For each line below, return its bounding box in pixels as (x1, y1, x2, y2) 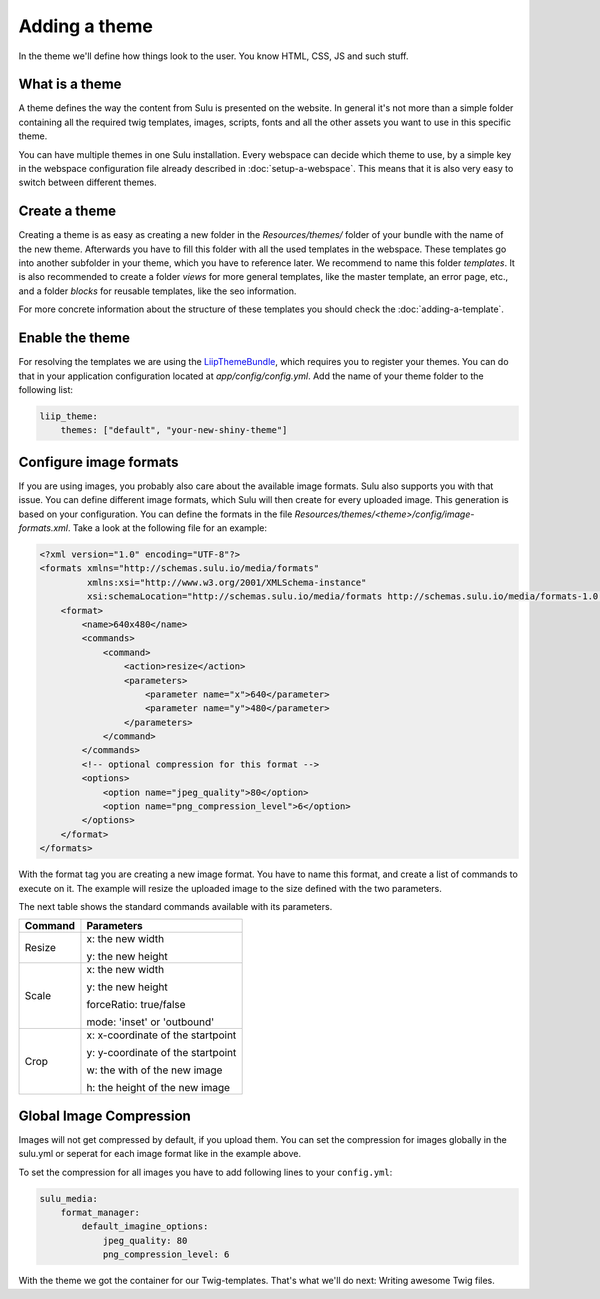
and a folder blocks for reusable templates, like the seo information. (18, 285, 297, 297)
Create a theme (18, 203, 117, 220)
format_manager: (60, 1207, 140, 1219)
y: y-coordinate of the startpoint (86, 1046, 237, 1060)
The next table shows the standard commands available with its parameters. (18, 900, 333, 912)
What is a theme (18, 76, 122, 93)
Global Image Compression (18, 1107, 192, 1124)
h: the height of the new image (86, 1081, 230, 1095)
